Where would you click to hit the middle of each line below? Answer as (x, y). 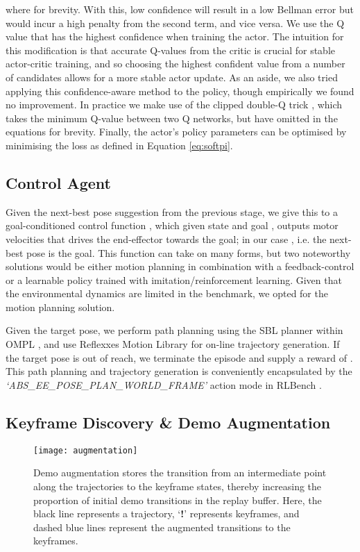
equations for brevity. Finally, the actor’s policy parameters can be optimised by (176, 132)
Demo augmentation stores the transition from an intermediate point (180, 472)
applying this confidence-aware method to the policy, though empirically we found (180, 91)
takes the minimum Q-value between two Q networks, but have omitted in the (172, 118)
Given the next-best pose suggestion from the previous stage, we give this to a (172, 211)
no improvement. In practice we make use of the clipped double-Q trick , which (174, 104)
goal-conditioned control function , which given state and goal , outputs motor (172, 225)
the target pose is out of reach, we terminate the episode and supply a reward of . (179, 357)
